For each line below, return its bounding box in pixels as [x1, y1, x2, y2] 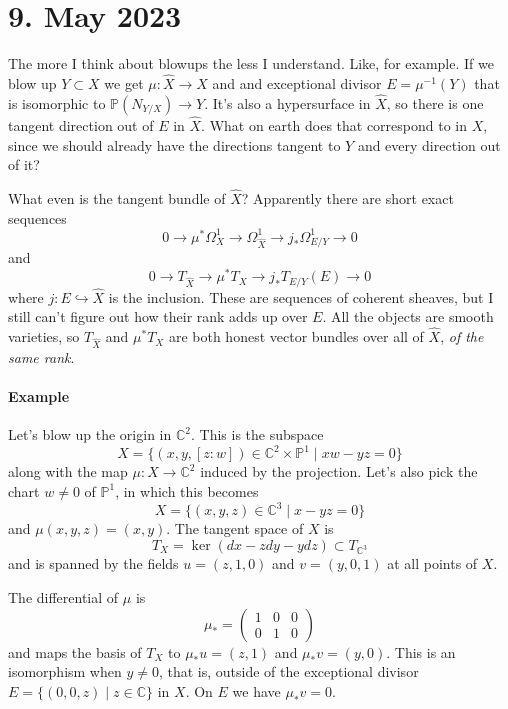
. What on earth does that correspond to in [201, 114, 468, 135]
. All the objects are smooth [322, 306, 494, 327]
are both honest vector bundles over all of [168, 326, 424, 347]
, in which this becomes [115, 480, 259, 501]
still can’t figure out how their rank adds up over [8, 306, 308, 327]
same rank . [8, 346, 75, 367]
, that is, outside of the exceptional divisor [158, 661, 419, 682]
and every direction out [357, 134, 501, 155]
